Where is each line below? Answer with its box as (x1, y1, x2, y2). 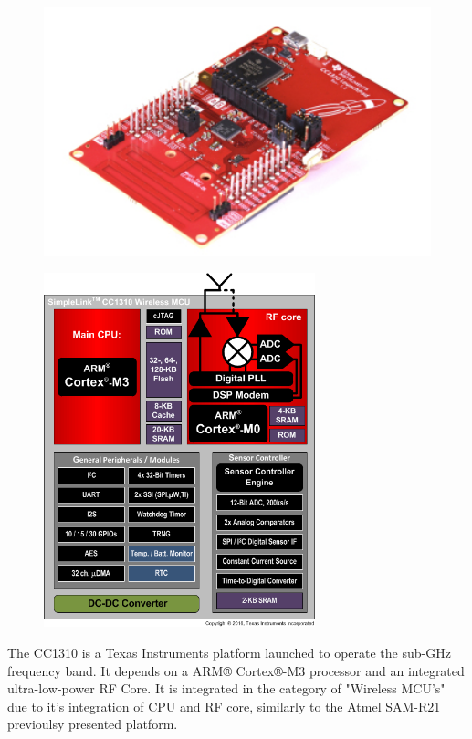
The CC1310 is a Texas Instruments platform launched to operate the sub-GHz (7, 642, 451, 661)
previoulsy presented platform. (7, 714, 178, 734)
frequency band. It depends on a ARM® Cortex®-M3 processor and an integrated (7, 661, 465, 680)
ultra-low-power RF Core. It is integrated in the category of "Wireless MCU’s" (7, 679, 446, 698)
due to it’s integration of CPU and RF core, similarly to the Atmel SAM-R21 (7, 696, 441, 715)
